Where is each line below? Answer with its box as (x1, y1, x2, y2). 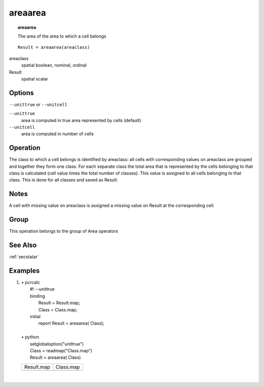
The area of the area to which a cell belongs (18, 33, 107, 39)
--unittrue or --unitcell (9, 102, 68, 107)
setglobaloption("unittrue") (30, 341, 84, 346)
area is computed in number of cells (21, 131, 94, 137)
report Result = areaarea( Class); (38, 320, 105, 326)
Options (9, 88, 34, 97)
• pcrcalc (21, 280, 40, 285)
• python (21, 334, 39, 340)
